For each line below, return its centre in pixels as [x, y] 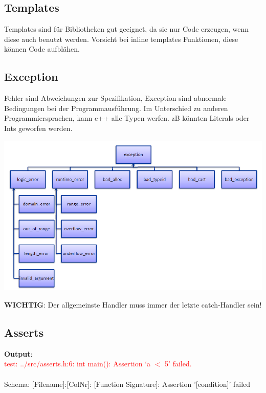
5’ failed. [178, 364]
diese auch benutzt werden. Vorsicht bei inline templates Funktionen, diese [121, 39]
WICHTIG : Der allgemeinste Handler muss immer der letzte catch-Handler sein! [133, 305]
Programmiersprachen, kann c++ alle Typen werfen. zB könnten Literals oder [127, 118]
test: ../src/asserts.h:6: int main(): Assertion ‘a [77, 364]
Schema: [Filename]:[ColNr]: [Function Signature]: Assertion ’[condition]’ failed [127, 384]
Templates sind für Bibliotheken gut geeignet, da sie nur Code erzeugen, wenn [127, 29]
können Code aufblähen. [42, 49]
